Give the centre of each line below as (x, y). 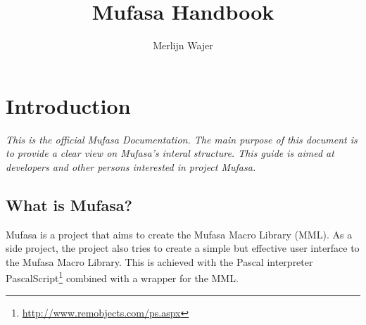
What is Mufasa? (69, 204)
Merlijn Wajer (183, 45)
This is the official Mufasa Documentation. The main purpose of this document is (182, 139)
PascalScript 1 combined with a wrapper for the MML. (122, 277)
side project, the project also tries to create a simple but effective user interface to (183, 248)
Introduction (68, 105)
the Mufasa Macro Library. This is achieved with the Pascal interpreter (159, 261)
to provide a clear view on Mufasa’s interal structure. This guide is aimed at (170, 153)
